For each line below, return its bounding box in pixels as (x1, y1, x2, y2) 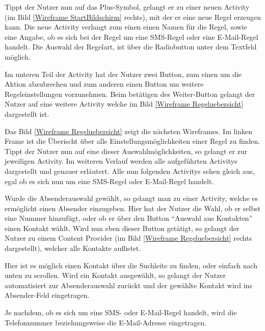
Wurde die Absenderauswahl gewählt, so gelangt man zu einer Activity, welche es (5, 193, 258, 203)
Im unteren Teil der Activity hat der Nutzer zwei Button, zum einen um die (5, 68, 242, 79)
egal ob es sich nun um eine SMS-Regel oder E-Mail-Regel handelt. (5, 175, 214, 186)
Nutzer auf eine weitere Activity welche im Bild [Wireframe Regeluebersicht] (5, 98, 244, 109)
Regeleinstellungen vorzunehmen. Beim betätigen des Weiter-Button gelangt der (5, 88, 255, 99)
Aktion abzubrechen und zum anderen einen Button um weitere (5, 79, 204, 89)
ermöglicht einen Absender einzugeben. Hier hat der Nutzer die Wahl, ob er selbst (5, 202, 261, 213)
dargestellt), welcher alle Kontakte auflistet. (5, 243, 141, 253)
